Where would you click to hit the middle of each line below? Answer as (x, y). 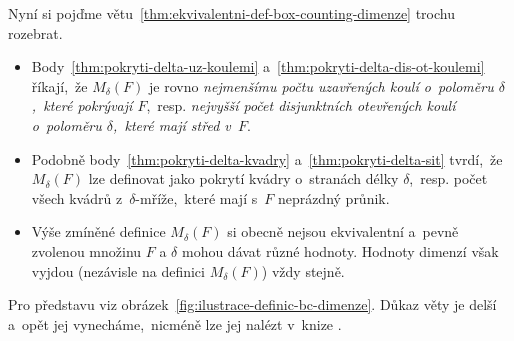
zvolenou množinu (86, 250)
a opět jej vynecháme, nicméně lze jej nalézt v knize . (175, 323)
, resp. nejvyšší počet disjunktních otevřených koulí (301, 105)
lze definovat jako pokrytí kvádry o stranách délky (243, 178)
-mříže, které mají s (196, 197)
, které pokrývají (82, 105)
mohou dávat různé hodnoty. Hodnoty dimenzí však (340, 250)
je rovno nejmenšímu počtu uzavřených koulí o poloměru (321, 85)
